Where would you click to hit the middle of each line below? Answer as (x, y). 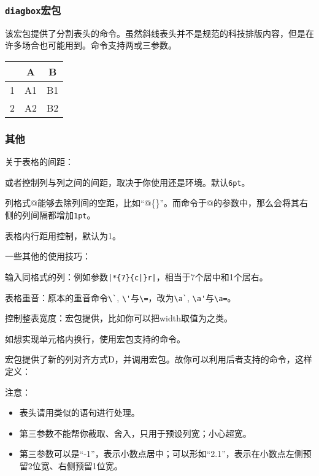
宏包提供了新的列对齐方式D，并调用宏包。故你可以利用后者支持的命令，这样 (159, 359)
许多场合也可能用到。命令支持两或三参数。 (91, 45)
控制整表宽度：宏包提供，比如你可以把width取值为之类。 (119, 318)
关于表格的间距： (39, 162)
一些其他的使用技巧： (48, 256)
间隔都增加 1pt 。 (63, 215)
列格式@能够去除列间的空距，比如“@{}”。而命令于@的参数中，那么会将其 (152, 203)
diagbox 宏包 (33, 10)
